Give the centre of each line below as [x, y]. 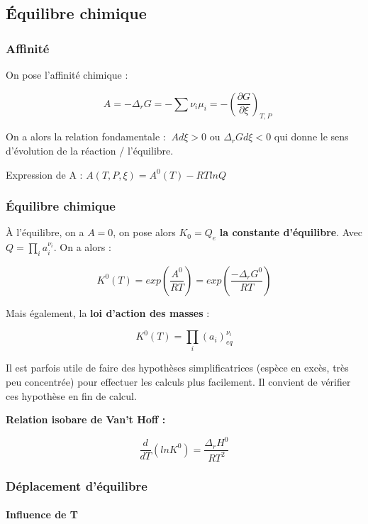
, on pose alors [144, 232]
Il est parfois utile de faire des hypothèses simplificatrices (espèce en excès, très [177, 368]
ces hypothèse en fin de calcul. [71, 395]
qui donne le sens [311, 136]
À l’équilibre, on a [45, 232]
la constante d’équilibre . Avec [291, 232]
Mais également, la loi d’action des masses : [108, 312]
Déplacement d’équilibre [77, 485]
